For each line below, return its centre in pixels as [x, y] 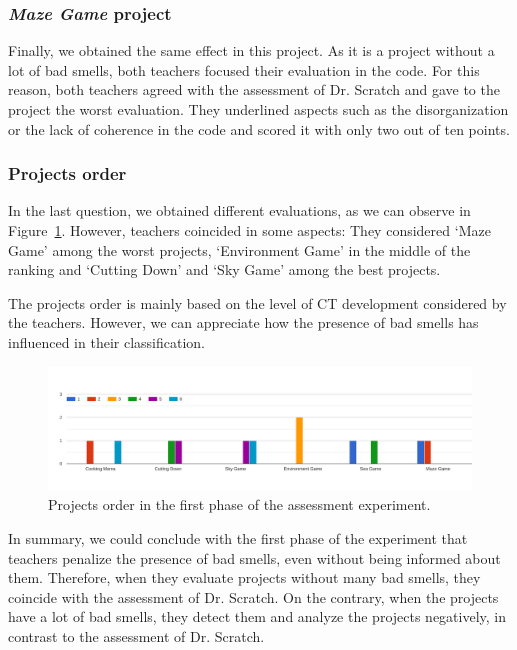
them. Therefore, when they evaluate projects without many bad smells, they [244, 577]
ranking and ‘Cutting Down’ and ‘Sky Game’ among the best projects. [224, 269]
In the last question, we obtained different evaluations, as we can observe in [239, 210]
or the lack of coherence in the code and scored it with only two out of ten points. [259, 128]
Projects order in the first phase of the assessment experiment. [239, 504]
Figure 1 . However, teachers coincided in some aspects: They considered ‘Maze [249, 230]
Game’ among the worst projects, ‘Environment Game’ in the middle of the [239, 249]
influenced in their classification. [106, 341]
